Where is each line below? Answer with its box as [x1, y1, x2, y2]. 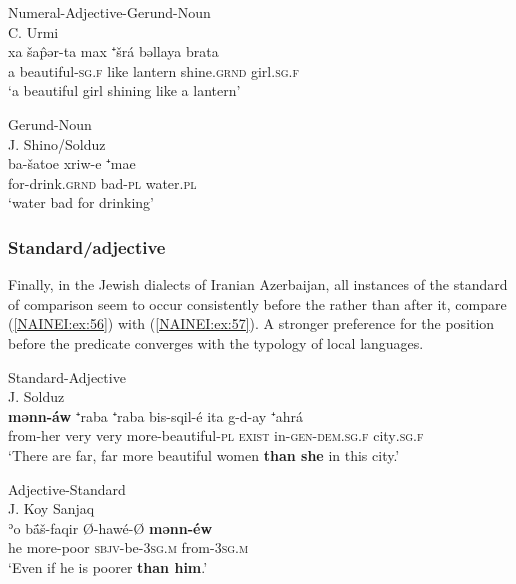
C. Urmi [8, 21, 59, 42]
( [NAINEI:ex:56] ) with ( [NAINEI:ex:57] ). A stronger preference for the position [8, 313, 495, 334]
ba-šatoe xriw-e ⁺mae [8, 153, 136, 174]
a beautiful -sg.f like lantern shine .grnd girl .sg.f [8, 60, 299, 81]
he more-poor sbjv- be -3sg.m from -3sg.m [8, 537, 249, 558]
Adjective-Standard [8, 478, 126, 499]
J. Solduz [8, 386, 65, 407]
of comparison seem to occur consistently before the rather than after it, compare [8, 293, 507, 314]
